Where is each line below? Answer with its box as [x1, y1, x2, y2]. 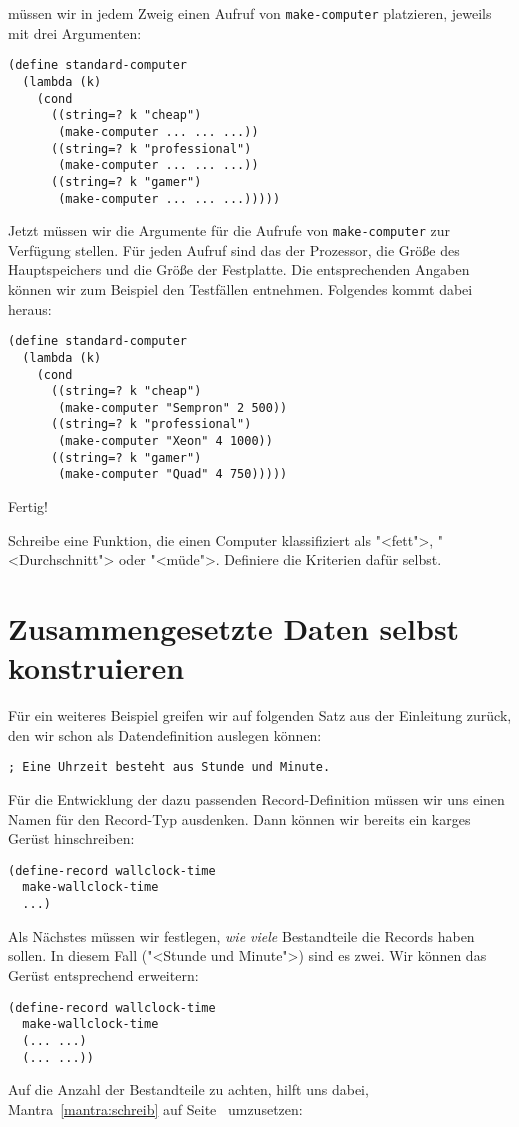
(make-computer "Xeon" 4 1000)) [58, 434, 273, 449]
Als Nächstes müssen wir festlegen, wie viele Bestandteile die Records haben [8, 925, 475, 946]
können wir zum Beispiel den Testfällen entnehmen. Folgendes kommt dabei [8, 279, 473, 299]
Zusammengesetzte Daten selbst [8, 608, 460, 649]
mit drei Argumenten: [8, 22, 142, 43]
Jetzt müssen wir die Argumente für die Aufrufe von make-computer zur [8, 220, 451, 241]
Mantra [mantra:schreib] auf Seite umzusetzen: [8, 1098, 303, 1119]
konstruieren [8, 647, 185, 688]
